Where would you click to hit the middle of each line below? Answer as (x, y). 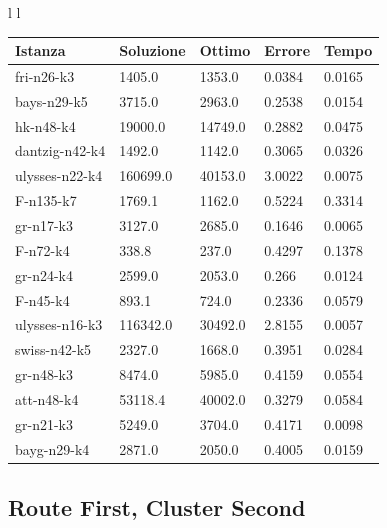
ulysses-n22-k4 (59, 175)
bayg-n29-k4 (52, 448)
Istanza (40, 50)
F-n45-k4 (42, 299)
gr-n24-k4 (44, 274)
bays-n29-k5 (51, 100)
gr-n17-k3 (44, 225)
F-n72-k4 (42, 249)
